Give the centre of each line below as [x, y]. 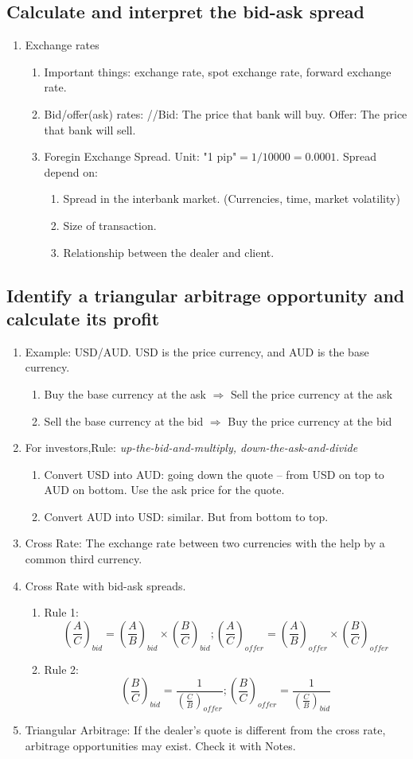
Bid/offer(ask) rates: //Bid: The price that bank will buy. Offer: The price [226, 113]
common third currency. [84, 559]
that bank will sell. [90, 129]
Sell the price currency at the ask [312, 393]
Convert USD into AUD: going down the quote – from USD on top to [214, 474]
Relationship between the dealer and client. [169, 252]
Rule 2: [61, 669]
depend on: [71, 171]
